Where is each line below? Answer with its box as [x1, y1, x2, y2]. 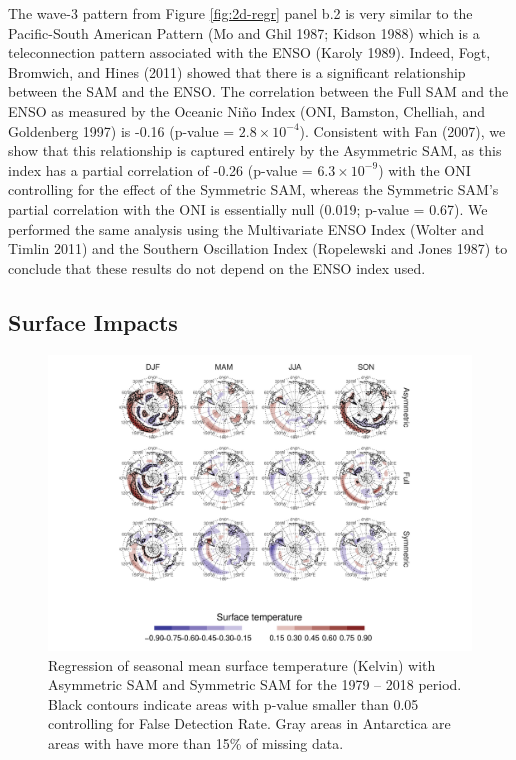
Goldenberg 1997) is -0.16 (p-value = [8, 120, 235, 141]
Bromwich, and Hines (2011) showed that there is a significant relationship [8, 61, 466, 82]
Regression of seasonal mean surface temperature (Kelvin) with [48, 654, 436, 675]
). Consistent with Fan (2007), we [299, 120, 506, 141]
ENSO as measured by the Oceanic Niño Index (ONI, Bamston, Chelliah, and [8, 100, 486, 121]
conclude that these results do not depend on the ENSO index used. [8, 257, 426, 278]
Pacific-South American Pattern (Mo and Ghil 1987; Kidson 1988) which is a [8, 22, 480, 43]
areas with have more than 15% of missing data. [48, 732, 344, 753]
